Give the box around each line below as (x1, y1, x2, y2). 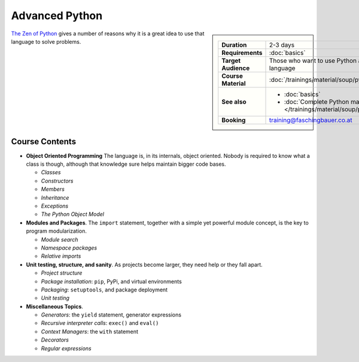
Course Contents (11, 136, 77, 147)
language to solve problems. (11, 38, 81, 45)
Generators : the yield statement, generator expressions (41, 311, 182, 318)
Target (221, 56, 241, 65)
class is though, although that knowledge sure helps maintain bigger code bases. (26, 160, 226, 168)
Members (41, 185, 65, 193)
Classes (41, 169, 61, 176)
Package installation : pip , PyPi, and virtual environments (41, 278, 182, 285)
